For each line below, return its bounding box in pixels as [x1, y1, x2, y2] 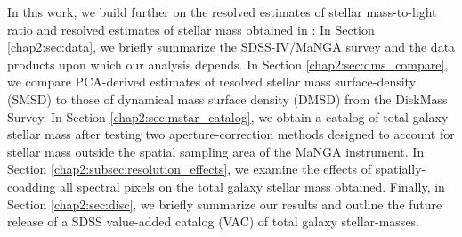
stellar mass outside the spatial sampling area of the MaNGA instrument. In [7, 142, 425, 160]
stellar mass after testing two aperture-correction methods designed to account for [7, 125, 455, 143]
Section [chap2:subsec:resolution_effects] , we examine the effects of [7, 159, 372, 178]
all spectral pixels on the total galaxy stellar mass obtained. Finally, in [60, 176, 445, 195]
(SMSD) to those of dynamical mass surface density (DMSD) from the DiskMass [7, 89, 448, 108]
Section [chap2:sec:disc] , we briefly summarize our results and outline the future [7, 194, 442, 213]
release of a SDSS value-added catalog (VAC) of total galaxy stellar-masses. [7, 212, 420, 231]
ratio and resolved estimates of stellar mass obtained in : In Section [7, 20, 375, 38]
